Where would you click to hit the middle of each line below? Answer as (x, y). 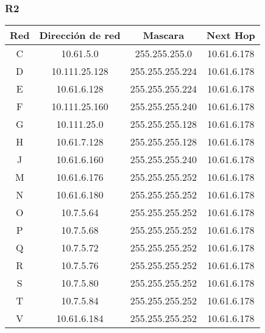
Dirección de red (80, 35)
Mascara (164, 35)
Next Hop (231, 35)
